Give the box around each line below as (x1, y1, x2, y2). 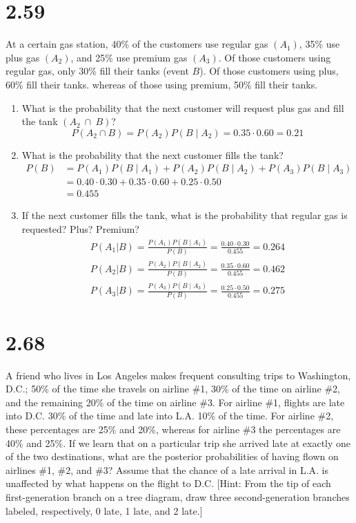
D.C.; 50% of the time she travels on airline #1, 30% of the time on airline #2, (6, 381, 340, 396)
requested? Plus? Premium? (21, 221, 139, 236)
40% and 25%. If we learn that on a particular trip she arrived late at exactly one (6, 435, 351, 450)
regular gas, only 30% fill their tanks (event (6, 64, 189, 78)
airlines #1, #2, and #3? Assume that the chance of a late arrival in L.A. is (6, 462, 329, 477)
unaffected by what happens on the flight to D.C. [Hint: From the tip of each (6, 476, 331, 491)
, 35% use (299, 37, 340, 51)
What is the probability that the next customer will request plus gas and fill (21, 100, 344, 115)
